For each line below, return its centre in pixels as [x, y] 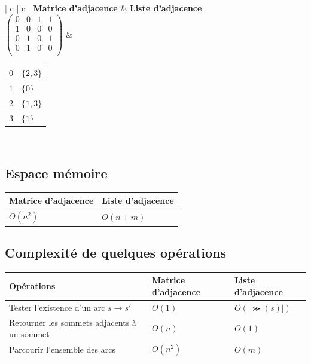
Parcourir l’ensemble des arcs [62, 349]
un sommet [29, 334]
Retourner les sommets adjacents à [73, 322]
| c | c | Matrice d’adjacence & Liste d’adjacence [103, 8]
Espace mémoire [56, 172]
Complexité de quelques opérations [116, 252]
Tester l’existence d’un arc [57, 307]
